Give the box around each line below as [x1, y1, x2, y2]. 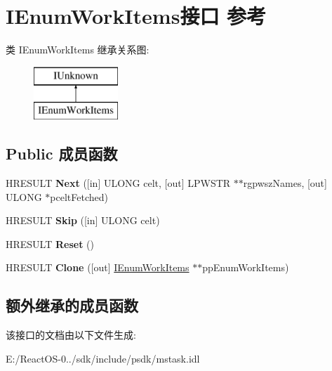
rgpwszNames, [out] [243, 176, 327, 190]
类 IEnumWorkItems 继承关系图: [6, 42, 150, 57]
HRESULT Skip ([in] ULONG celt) [6, 213, 160, 228]
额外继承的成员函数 [6, 294, 138, 316]
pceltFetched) [50, 189, 108, 204]
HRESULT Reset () [6, 236, 94, 251]
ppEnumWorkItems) [202, 260, 289, 275]
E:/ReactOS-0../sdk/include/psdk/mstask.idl [6, 351, 200, 365]
